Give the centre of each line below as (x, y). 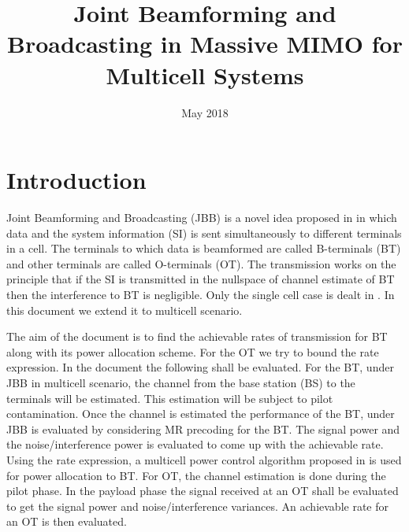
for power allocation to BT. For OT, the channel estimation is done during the (196, 475)
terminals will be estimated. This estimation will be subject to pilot (170, 398)
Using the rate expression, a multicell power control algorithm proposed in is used (204, 459)
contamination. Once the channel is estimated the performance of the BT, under (201, 414)
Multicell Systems (205, 74)
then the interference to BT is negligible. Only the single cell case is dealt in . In (201, 294)
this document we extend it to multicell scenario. (125, 310)
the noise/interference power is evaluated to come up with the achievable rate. (195, 444)
